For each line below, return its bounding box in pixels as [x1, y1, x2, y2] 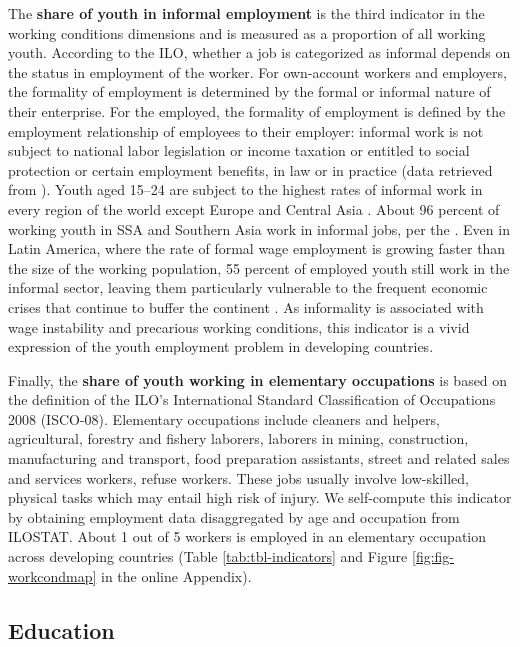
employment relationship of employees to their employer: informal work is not [8, 120, 484, 141]
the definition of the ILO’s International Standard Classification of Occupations [8, 389, 496, 410]
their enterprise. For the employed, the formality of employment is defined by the [8, 100, 506, 121]
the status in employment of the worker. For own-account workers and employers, [8, 61, 507, 82]
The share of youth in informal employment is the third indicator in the [8, 3, 485, 23]
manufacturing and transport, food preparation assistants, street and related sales [8, 448, 510, 469]
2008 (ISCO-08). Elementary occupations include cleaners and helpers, [8, 408, 440, 429]
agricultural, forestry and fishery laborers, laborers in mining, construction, [8, 428, 469, 449]
